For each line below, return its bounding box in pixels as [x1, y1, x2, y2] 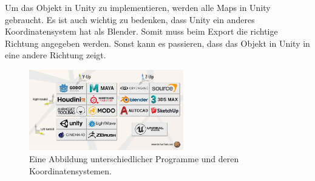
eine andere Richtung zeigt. [5, 49, 106, 61]
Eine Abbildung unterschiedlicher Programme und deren [29, 152, 239, 165]
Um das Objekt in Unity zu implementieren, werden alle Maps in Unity [5, 1, 271, 13]
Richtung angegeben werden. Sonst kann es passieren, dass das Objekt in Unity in [5, 36, 310, 49]
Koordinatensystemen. [29, 164, 112, 177]
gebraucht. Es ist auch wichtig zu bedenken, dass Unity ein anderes [5, 13, 255, 26]
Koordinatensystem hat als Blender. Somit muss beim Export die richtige [5, 25, 278, 38]
